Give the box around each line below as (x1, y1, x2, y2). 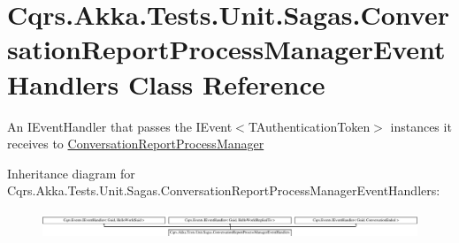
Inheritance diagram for (7, 163, 135, 182)
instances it (390, 117, 452, 135)
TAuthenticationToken (248, 117, 371, 135)
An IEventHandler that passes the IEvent (7, 117, 233, 135)
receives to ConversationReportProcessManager (7, 134, 264, 153)
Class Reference (128, 65, 325, 102)
